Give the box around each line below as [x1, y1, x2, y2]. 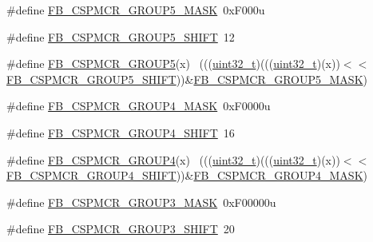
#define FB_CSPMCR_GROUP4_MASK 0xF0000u [6, 97, 271, 114]
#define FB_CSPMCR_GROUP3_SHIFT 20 [6, 220, 235, 237]
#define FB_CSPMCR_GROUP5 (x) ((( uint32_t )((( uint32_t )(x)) [6, 55, 340, 72]
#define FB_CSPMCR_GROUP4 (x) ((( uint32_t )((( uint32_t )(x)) [6, 151, 340, 168]
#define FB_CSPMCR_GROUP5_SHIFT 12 [6, 28, 235, 45]
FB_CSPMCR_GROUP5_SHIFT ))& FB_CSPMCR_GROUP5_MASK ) [6, 70, 367, 87]
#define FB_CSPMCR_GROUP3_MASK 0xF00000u [6, 193, 276, 210]
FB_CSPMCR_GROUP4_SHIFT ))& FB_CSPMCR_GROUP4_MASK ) [6, 167, 367, 184]
